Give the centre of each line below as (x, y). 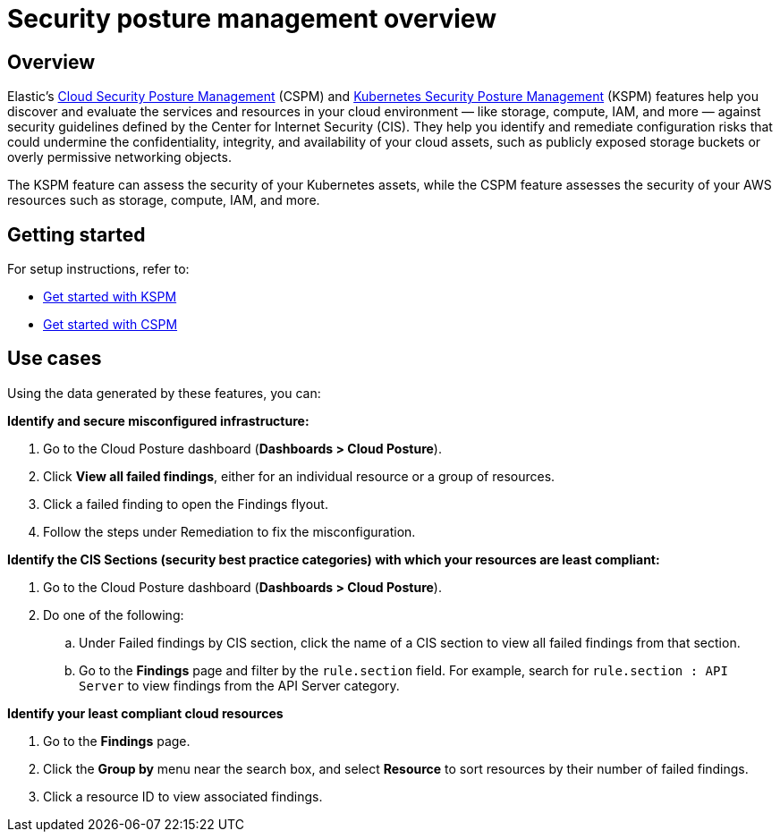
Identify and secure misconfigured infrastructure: (158, 420)
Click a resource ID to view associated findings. (183, 796)
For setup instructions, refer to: (98, 269)
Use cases (55, 359)
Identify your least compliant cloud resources (145, 713)
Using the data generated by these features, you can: (164, 393)
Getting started (76, 234)
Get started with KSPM (110, 297)
